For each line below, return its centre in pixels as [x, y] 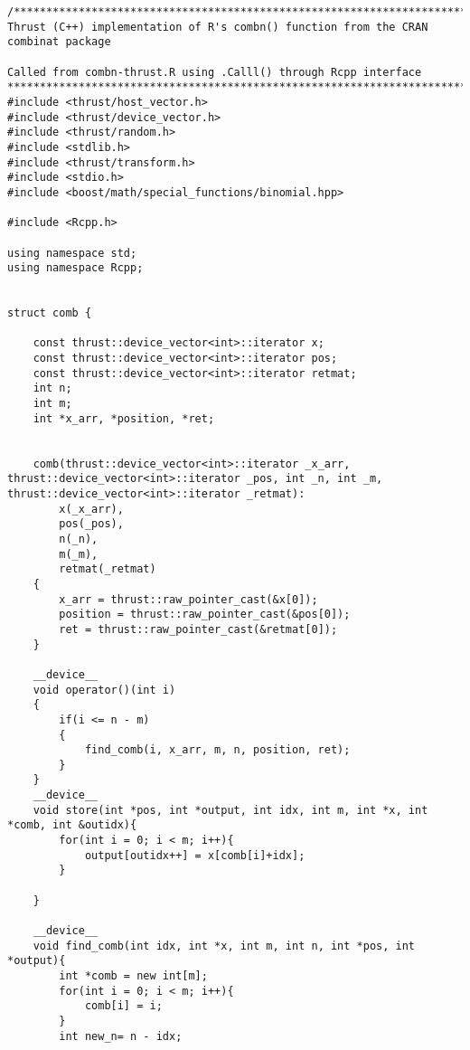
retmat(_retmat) [108, 569]
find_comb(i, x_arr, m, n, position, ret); [217, 750]
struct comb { [50, 313]
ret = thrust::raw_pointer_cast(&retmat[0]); [198, 629]
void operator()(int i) [104, 690]
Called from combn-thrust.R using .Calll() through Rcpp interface [215, 72]
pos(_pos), [91, 524]
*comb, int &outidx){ [72, 825]
